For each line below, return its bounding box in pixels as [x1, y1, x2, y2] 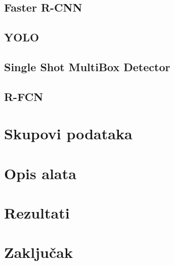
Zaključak [4, 242, 73, 262]
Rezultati [4, 202, 70, 223]
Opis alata [4, 163, 76, 183]
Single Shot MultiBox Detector [4, 59, 170, 74]
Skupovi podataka [4, 123, 133, 144]
